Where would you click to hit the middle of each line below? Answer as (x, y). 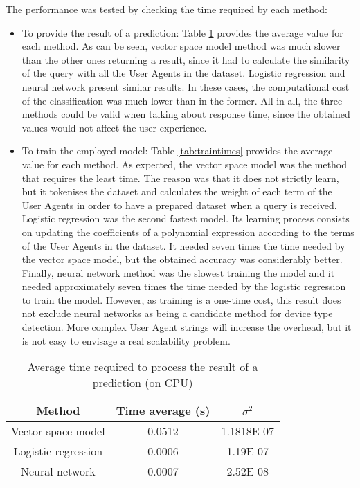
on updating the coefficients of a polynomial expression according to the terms (188, 232)
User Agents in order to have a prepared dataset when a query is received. (179, 205)
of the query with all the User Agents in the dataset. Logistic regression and (183, 73)
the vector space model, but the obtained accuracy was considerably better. (182, 259)
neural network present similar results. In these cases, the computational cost (186, 86)
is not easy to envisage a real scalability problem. (126, 340)
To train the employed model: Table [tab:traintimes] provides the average (177, 151)
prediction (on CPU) (143, 383)
